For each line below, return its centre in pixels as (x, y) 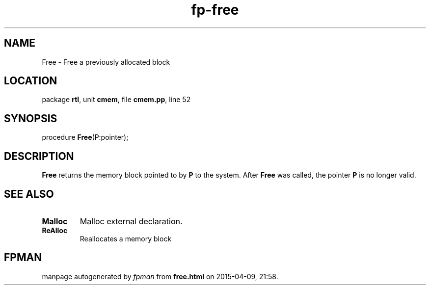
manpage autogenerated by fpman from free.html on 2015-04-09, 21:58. (160, 276)
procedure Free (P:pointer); (85, 137)
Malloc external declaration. (131, 221)
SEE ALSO (29, 194)
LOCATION (31, 81)
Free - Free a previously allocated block (106, 62)
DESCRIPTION (39, 156)
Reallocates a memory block (126, 238)
